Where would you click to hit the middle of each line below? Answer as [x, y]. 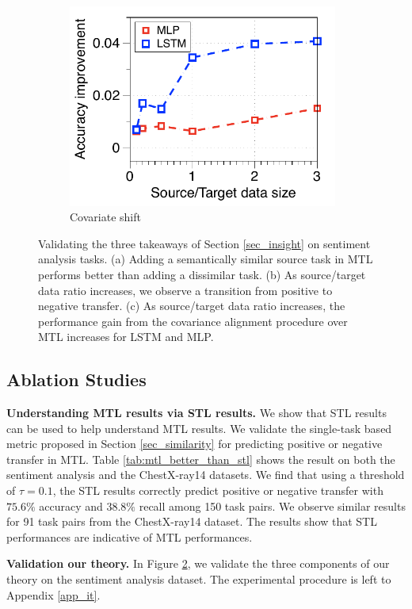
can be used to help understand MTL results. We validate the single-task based [199, 428]
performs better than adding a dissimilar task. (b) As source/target [202, 274]
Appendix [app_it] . [53, 594]
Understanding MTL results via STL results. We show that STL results [196, 413]
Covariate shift [105, 217]
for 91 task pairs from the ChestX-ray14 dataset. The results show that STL [192, 521]
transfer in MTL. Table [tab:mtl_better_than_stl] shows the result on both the [201, 459]
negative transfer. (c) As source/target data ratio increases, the [192, 306]
